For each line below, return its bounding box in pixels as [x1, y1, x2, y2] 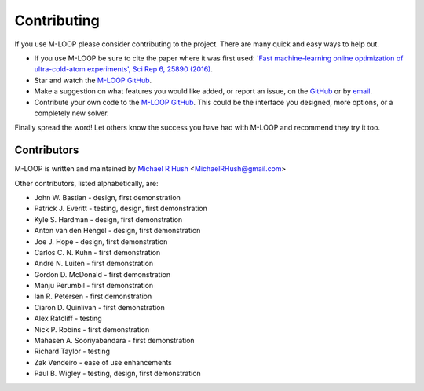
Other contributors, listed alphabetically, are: [14, 178, 159, 188]
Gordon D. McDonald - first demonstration [34, 269, 171, 279]
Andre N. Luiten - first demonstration [34, 259, 154, 269]
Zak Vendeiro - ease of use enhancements [34, 357, 173, 367]
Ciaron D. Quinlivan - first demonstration [34, 302, 165, 312]
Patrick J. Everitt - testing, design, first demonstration [34, 204, 208, 214]
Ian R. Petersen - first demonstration [34, 291, 152, 301]
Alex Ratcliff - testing [34, 314, 102, 323]
